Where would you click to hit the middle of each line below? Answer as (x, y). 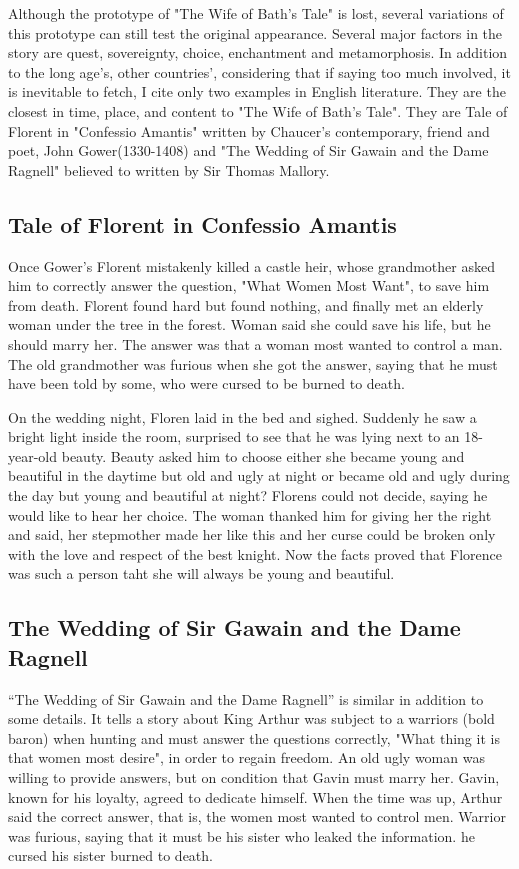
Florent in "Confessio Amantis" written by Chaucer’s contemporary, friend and (249, 130)
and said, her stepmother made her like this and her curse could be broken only (252, 534)
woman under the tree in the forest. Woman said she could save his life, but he (249, 324)
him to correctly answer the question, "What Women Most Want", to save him (249, 285)
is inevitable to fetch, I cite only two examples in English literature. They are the (257, 91)
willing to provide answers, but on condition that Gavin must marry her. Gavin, (254, 777)
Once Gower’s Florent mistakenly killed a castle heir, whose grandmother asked (251, 265)
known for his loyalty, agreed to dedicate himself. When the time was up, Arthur (255, 796)
